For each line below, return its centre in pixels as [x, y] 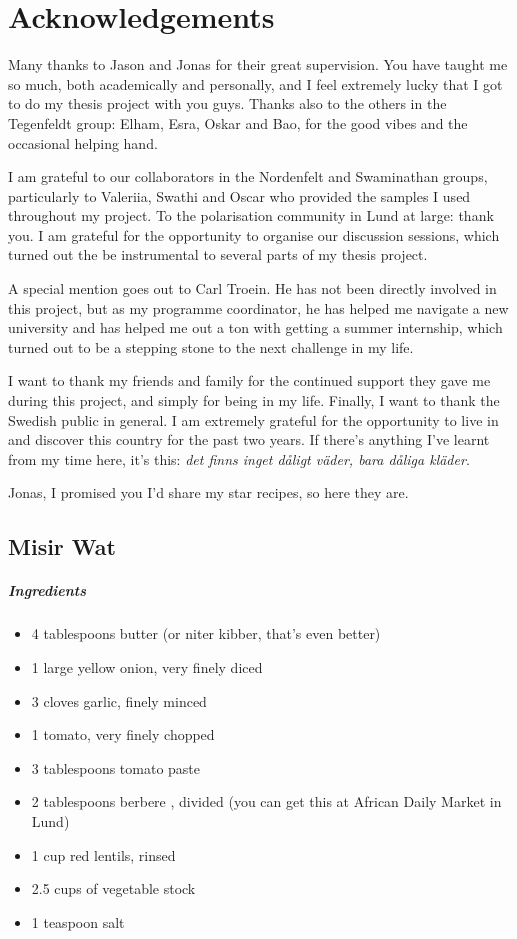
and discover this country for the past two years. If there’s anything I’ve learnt [249, 439]
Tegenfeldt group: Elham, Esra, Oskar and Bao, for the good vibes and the [238, 122]
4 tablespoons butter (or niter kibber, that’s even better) [206, 633]
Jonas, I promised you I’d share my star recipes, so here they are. [208, 492]
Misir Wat [62, 546]
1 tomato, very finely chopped [123, 734]
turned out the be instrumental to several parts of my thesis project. [218, 254]
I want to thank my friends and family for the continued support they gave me [249, 380]
